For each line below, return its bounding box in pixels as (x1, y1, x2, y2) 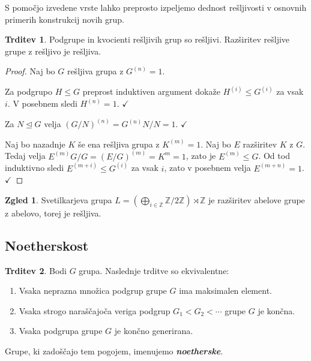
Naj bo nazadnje (5, 137, 65, 150)
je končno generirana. (114, 324, 193, 337)
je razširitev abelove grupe (208, 193, 305, 206)
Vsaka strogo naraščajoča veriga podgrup (19, 304, 171, 317)
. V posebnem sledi (7, 97, 77, 109)
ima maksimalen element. (179, 284, 272, 297)
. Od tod (258, 149, 290, 162)
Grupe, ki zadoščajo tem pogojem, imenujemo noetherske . (5, 345, 223, 357)
